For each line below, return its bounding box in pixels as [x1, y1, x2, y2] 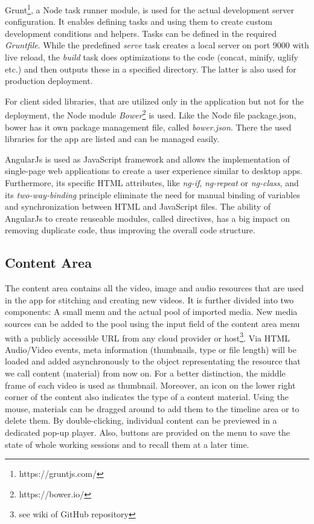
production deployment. [5, 74, 93, 87]
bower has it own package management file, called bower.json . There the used [5, 120, 292, 133]
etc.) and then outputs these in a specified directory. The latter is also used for [5, 62, 296, 75]
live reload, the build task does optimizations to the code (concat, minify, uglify [5, 51, 298, 63]
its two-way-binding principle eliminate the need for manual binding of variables [5, 188, 300, 201]
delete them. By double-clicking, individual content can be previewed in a [5, 414, 277, 427]
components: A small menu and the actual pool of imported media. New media [5, 305, 298, 318]
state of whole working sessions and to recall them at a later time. [5, 438, 249, 450]
